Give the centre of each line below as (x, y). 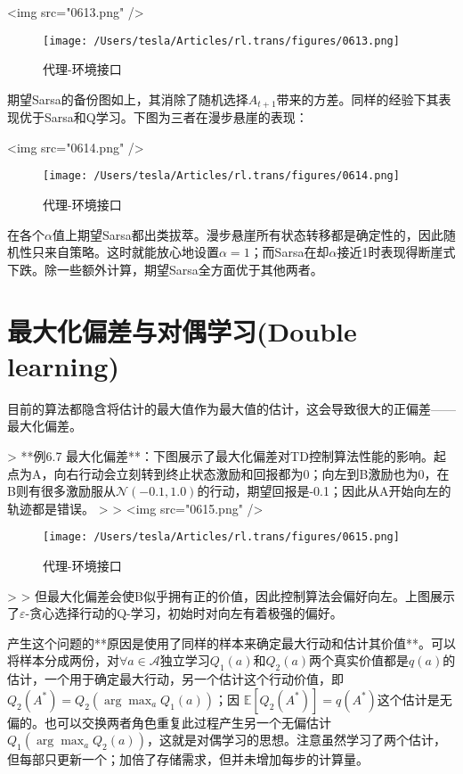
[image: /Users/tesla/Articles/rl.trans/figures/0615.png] (221, 537)
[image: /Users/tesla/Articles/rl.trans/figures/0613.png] (221, 41)
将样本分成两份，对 (63, 660)
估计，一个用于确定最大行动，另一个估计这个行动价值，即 (175, 679)
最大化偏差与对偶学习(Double (182, 330)
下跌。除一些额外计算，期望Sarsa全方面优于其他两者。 (165, 269)
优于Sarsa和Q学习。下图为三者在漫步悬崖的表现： (163, 117)
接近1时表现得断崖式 (396, 252)
